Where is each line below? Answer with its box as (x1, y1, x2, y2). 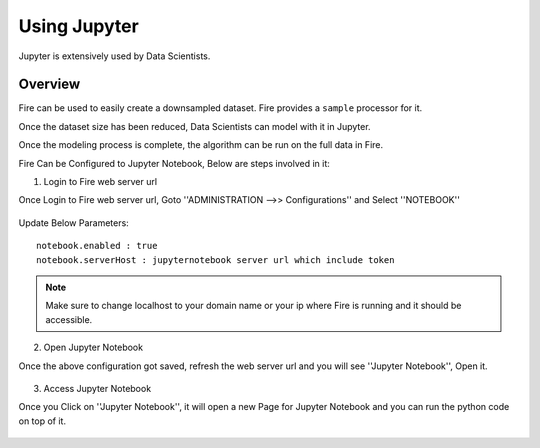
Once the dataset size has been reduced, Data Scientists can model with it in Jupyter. (18, 120, 371, 132)
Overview (18, 76, 81, 93)
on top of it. (18, 415, 67, 427)
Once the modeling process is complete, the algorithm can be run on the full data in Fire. (18, 139, 384, 151)
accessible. (45, 313, 93, 325)
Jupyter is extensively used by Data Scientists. (18, 50, 211, 62)
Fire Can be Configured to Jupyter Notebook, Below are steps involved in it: (18, 157, 330, 169)
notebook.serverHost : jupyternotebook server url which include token (36, 254, 395, 265)
